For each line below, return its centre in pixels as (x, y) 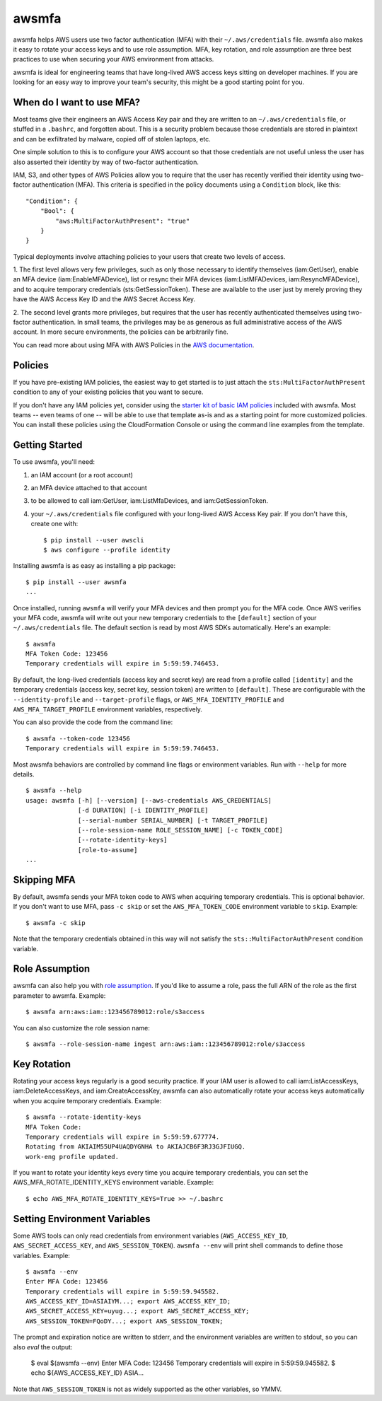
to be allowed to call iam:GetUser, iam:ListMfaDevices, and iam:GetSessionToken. (150, 501)
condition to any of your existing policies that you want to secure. (108, 392)
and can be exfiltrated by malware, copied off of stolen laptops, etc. (112, 139)
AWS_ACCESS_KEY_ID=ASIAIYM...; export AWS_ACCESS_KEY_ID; (128, 1302)
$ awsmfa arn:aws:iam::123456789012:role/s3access (115, 1012)
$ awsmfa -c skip (56, 923)
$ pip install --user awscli (94, 540)
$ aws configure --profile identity (107, 550)
